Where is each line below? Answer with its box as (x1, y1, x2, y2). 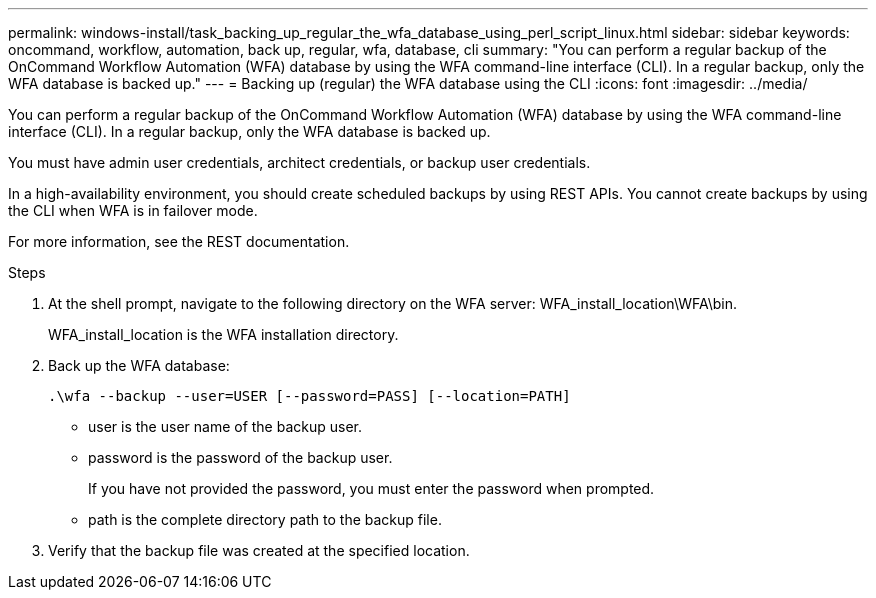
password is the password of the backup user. (88, 449, 393, 466)
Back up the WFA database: (48, 357, 230, 374)
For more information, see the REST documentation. (8, 233, 350, 250)
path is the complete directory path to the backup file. (88, 511, 442, 528)
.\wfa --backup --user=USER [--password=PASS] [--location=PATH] (48, 388, 571, 404)
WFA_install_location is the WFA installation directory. (48, 326, 399, 343)
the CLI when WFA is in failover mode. (8, 202, 258, 219)
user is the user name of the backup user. (88, 418, 363, 435)
